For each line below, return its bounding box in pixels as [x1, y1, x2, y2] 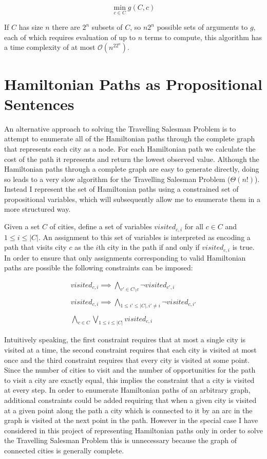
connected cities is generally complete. [4, 445, 124, 455]
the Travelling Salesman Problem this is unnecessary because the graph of [4, 435, 237, 446]
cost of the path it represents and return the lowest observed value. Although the [4, 153, 259, 164]
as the [74, 242, 93, 252]
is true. [232, 242, 255, 252]
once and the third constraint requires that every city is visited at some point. [4, 354, 250, 365]
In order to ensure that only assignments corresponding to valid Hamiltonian [4, 252, 246, 263]
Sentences [4, 93, 74, 114]
